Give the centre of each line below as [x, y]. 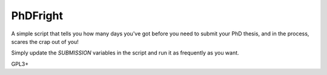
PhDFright [37, 16]
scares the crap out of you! [45, 41]
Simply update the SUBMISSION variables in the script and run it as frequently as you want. [125, 53]
